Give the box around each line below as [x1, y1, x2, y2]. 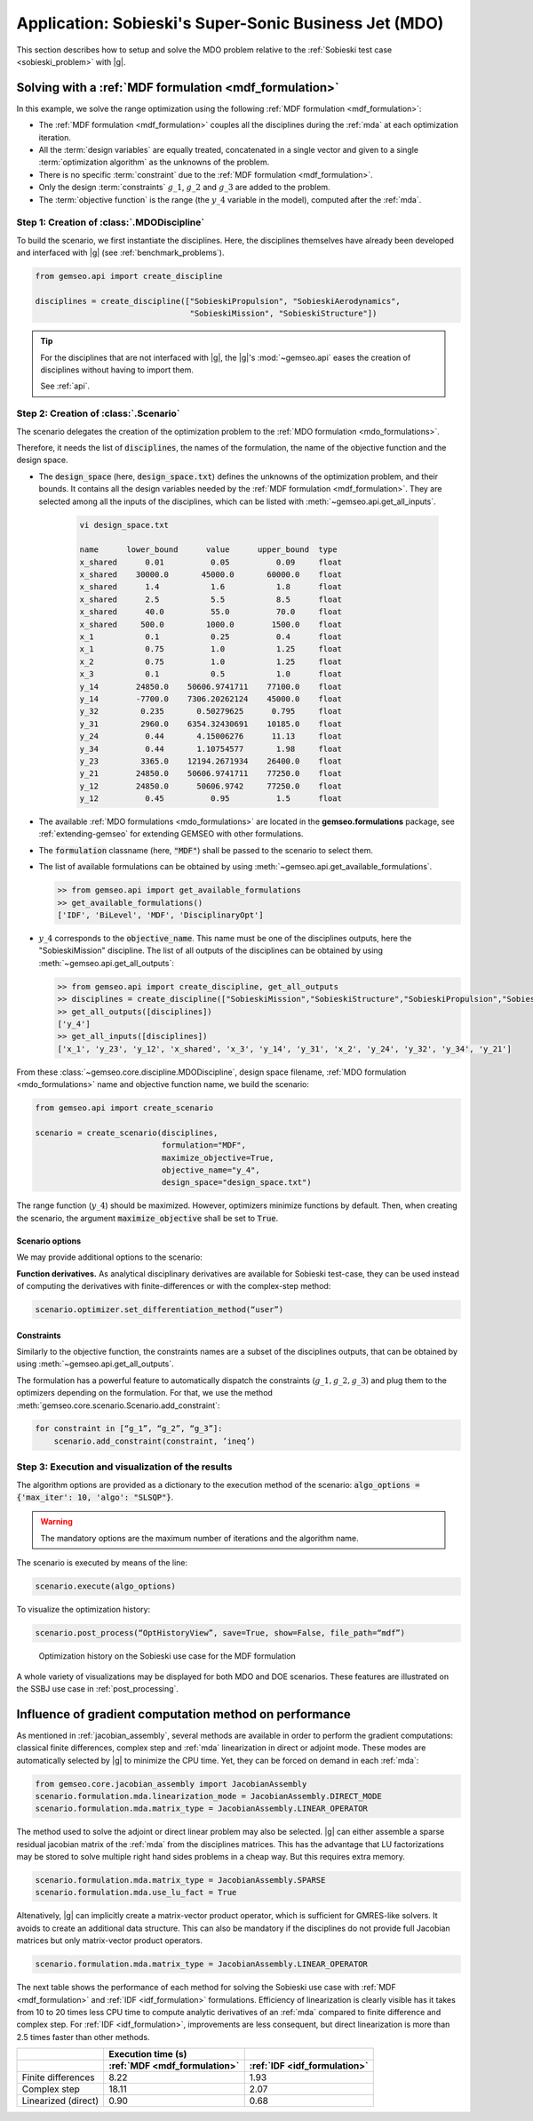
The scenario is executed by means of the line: [16, 1557, 188, 1568]
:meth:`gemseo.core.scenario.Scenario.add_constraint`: [16, 1400, 220, 1411]
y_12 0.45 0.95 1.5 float [79, 794, 342, 804]
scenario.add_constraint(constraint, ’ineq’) [53, 1436, 256, 1446]
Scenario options [16, 1236, 82, 1246]
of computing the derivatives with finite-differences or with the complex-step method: [16, 1280, 331, 1291]
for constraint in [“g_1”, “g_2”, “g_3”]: [35, 1423, 223, 1434]
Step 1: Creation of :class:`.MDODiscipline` [16, 216, 205, 228]
